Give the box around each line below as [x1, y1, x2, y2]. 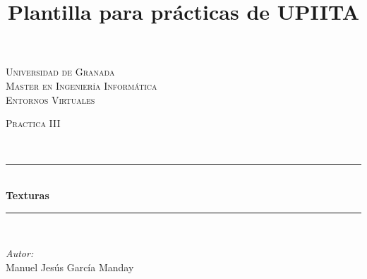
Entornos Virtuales [6, 92, 95, 107]
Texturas [6, 187, 49, 202]
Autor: [6, 246, 34, 261]
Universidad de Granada [6, 64, 115, 79]
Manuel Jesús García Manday [6, 259, 134, 274]
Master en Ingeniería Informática [6, 78, 157, 93]
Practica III [6, 116, 61, 131]
